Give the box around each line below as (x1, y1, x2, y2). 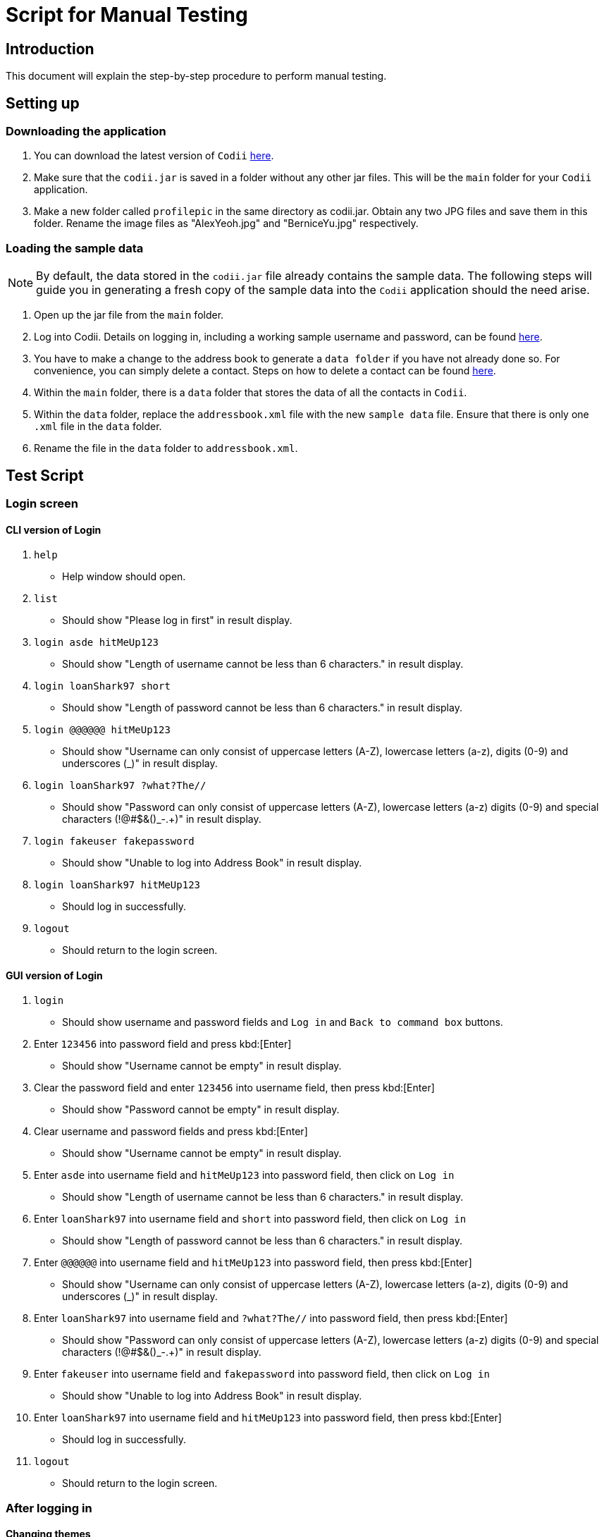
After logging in (6, 1500, 92, 1515)
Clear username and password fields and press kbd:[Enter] (34, 1125, 308, 1138)
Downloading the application (6, 124, 166, 139)
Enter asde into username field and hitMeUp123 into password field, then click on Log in (34, 1169, 455, 1182)
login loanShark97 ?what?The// (34, 780, 207, 792)
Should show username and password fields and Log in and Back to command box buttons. (62, 1016, 503, 1029)
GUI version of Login (6, 969, 103, 981)
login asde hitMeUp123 (34, 637, 159, 649)
